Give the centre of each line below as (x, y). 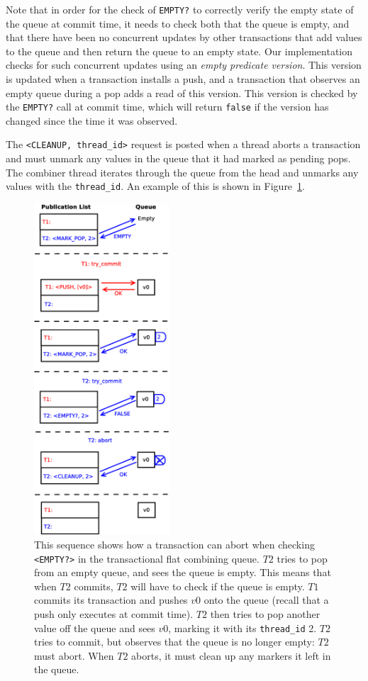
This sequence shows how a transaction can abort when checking (174, 544)
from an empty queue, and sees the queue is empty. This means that (183, 572)
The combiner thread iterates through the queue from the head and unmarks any (182, 172)
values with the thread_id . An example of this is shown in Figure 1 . (155, 186)
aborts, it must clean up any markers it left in (231, 655)
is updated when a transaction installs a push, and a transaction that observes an (183, 79)
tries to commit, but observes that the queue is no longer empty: (174, 642)
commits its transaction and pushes (111, 600)
